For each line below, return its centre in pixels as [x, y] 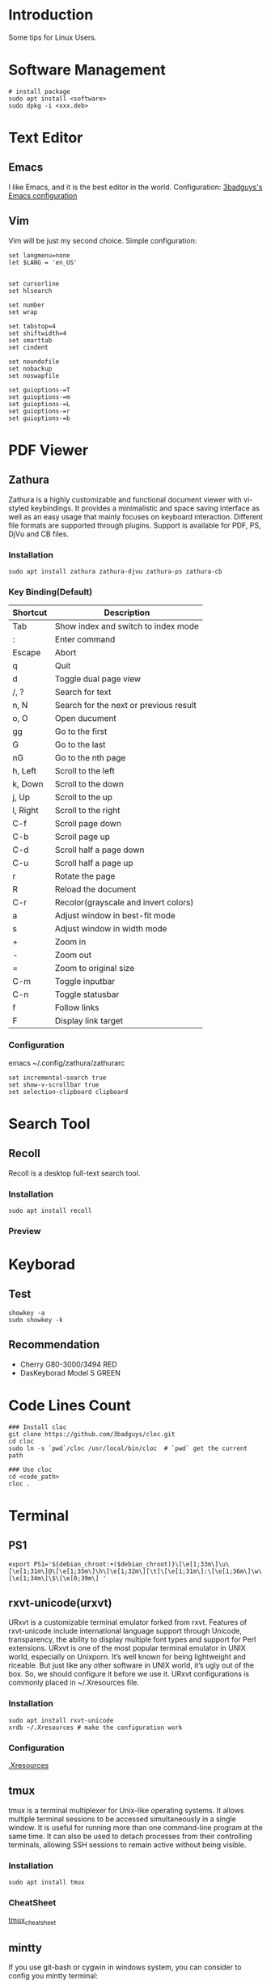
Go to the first [81, 731]
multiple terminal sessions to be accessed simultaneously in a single [122, 1819]
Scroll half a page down [100, 850]
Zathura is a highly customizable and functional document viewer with [125, 499]
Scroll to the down [89, 784]
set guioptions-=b [39, 418]
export [19, 1564]
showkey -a [27, 1312]
